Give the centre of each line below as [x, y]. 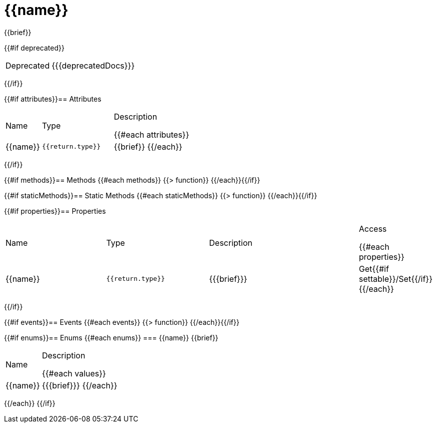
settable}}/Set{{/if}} [395, 279]
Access [373, 229]
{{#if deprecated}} [34, 48]
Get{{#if [374, 269]
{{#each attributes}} [151, 134]
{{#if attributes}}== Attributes [53, 99]
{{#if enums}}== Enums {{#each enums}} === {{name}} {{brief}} [111, 337]
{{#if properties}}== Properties [55, 211]
